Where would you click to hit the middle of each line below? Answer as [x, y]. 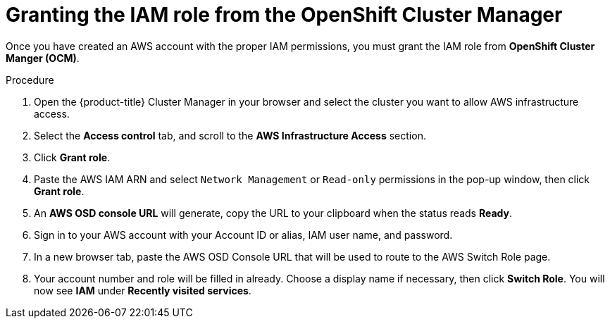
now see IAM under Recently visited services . [143, 290]
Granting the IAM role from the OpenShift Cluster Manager [284, 15]
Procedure [30, 80]
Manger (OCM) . [43, 58]
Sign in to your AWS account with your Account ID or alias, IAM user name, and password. [243, 235]
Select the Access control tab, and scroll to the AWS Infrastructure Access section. [230, 135]
